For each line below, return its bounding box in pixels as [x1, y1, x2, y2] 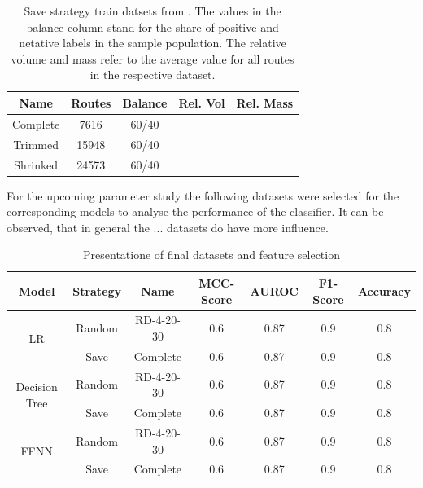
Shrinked [14, 156, 59, 173]
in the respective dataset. [89, 66, 216, 83]
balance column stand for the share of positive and [26, 18, 279, 35]
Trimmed [13, 135, 59, 152]
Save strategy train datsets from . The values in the [24, 2, 281, 19]
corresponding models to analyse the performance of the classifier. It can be [7, 203, 384, 220]
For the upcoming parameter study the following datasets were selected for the [7, 187, 399, 204]
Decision [15, 378, 58, 395]
